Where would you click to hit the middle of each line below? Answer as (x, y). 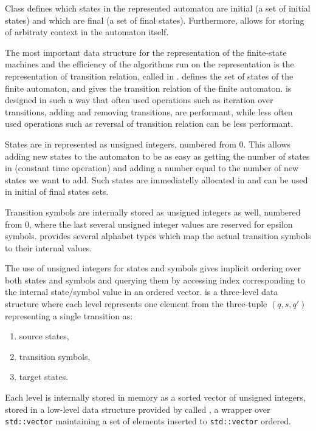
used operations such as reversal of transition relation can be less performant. (149, 124)
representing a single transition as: (69, 315)
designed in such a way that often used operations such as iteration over (139, 100)
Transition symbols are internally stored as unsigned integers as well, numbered (153, 212)
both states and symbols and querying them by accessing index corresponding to (155, 280)
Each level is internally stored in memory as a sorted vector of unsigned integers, (155, 397)
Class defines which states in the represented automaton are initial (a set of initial (158, 8)
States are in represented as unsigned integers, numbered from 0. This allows (148, 144)
